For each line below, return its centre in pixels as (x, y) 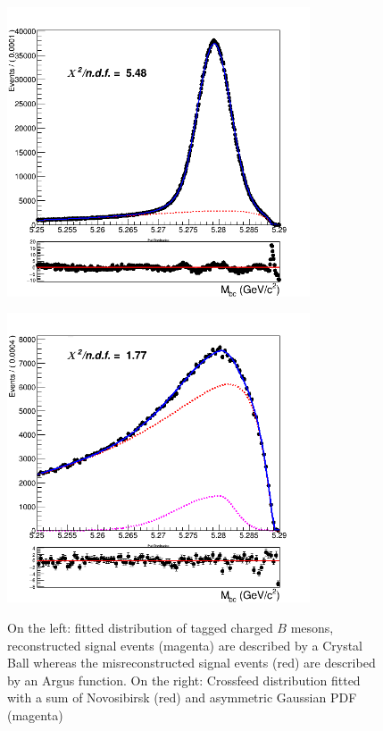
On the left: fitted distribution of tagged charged (140, 627)
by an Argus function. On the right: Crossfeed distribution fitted (184, 680)
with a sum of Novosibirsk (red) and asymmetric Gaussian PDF (182, 697)
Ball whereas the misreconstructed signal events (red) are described (191, 663)
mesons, (312, 627)
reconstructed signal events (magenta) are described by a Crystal (185, 645)
